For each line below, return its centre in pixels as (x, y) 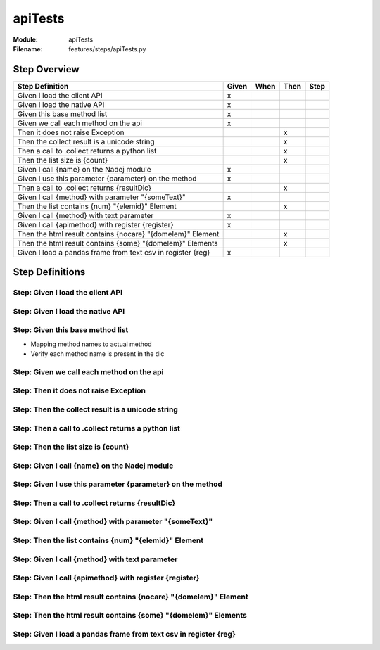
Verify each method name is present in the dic (97, 354)
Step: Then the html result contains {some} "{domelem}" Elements (130, 616)
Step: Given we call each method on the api (88, 371)
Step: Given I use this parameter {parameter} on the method (118, 484)
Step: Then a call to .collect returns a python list (97, 428)
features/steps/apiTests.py (107, 49)
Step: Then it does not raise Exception (79, 390)
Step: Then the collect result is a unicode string (96, 409)
